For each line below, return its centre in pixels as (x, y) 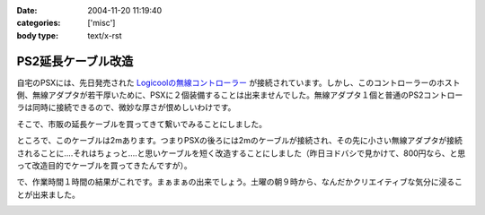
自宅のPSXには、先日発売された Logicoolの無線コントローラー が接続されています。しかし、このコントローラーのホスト (238, 82)
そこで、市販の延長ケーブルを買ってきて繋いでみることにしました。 (142, 124)
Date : (27, 10)
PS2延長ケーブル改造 (75, 61)
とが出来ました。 (48, 194)
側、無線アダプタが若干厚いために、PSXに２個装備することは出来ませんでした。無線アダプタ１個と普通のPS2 (220, 95)
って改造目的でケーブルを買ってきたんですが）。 (104, 166)
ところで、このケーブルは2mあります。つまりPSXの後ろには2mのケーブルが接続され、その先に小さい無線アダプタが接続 (239, 141)
